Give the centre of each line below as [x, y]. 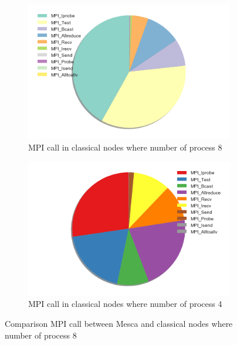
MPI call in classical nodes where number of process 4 [125, 304]
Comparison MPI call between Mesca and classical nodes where [119, 324]
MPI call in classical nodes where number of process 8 [125, 147]
